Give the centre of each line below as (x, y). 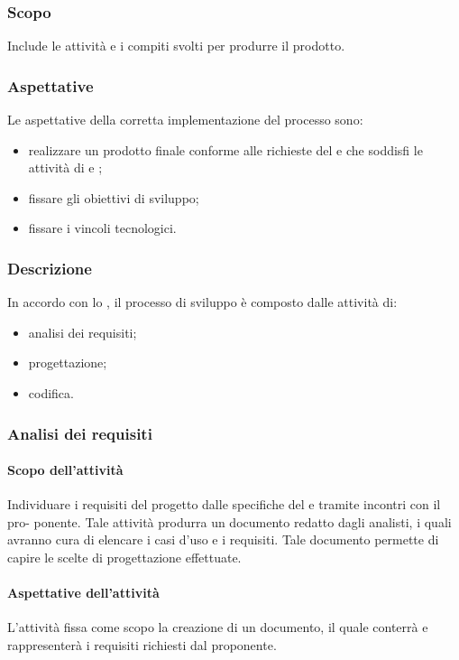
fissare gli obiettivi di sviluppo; (114, 197)
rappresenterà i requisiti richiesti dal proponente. (142, 645)
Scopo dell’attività (65, 470)
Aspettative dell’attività (83, 593)
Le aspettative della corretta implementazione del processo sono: (185, 120)
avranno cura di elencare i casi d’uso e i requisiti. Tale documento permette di (223, 539)
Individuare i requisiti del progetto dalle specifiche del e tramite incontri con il (224, 504)
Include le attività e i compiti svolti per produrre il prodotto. (176, 46)
